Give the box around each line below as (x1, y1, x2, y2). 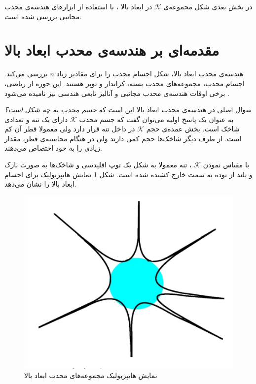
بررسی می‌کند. (4, 68, 48, 79)
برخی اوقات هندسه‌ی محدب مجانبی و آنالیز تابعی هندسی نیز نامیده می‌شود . (4, 88, 230, 98)
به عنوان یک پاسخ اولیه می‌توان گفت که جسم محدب (79, 114, 234, 124)
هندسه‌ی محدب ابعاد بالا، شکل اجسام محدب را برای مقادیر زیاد (56, 68, 244, 79)
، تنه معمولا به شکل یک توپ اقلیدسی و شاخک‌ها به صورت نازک (4, 160, 192, 170)
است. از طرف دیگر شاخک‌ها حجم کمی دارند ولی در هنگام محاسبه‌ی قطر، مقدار (4, 133, 242, 143)
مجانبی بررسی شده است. (4, 11, 82, 21)
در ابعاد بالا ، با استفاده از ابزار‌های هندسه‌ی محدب (4, 1, 152, 11)
